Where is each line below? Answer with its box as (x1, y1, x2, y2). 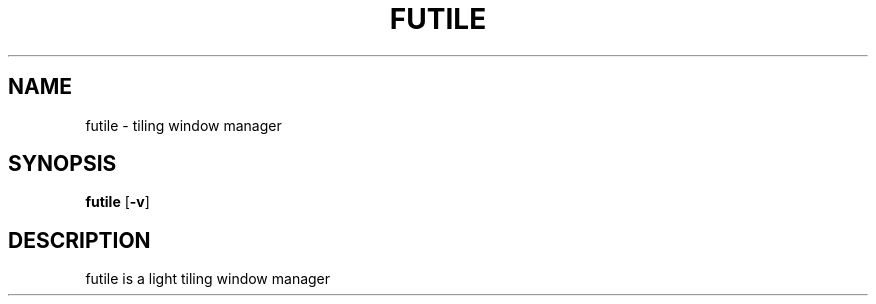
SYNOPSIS (8, 151, 117, 177)
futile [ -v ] (85, 193, 150, 211)
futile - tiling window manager (85, 116, 282, 134)
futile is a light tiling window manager (85, 270, 331, 288)
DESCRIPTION (8, 227, 151, 253)
